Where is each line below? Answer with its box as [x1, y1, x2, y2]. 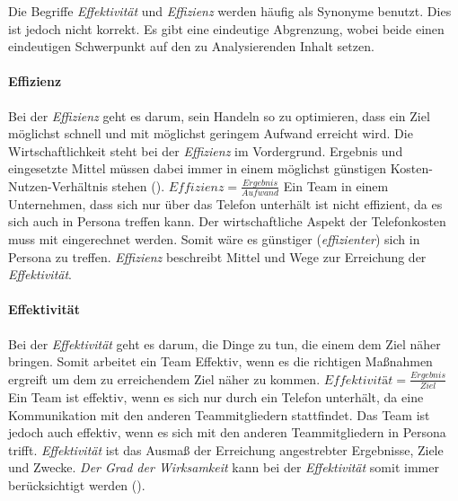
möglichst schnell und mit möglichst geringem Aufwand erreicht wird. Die [8, 124, 413, 143]
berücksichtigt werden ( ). [8, 476, 145, 495]
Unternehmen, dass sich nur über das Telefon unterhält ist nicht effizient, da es [8, 194, 443, 213]
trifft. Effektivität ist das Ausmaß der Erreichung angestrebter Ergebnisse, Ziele [8, 440, 444, 459]
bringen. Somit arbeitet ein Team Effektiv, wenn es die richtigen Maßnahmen [8, 352, 433, 371]
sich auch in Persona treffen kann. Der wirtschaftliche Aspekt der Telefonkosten [8, 212, 446, 231]
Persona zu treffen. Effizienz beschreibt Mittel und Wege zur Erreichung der [8, 247, 427, 266]
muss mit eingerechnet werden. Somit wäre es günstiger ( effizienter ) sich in [8, 229, 420, 248]
